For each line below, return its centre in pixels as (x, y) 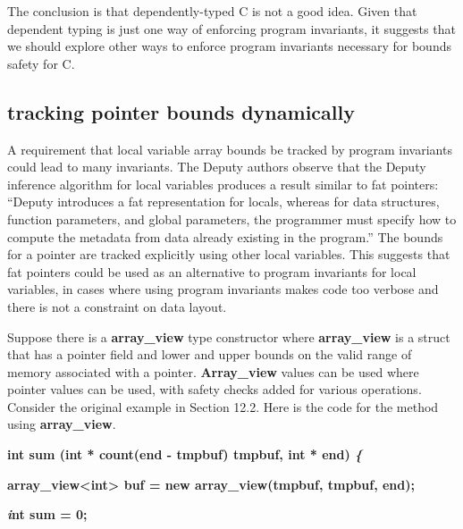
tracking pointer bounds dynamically (181, 111)
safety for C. (41, 63)
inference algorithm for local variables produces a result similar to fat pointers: (223, 184)
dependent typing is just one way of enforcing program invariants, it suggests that (231, 28)
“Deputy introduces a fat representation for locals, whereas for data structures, (223, 202)
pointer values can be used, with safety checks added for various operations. (215, 389)
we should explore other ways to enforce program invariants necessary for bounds (229, 46)
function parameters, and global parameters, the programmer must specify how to (232, 218)
